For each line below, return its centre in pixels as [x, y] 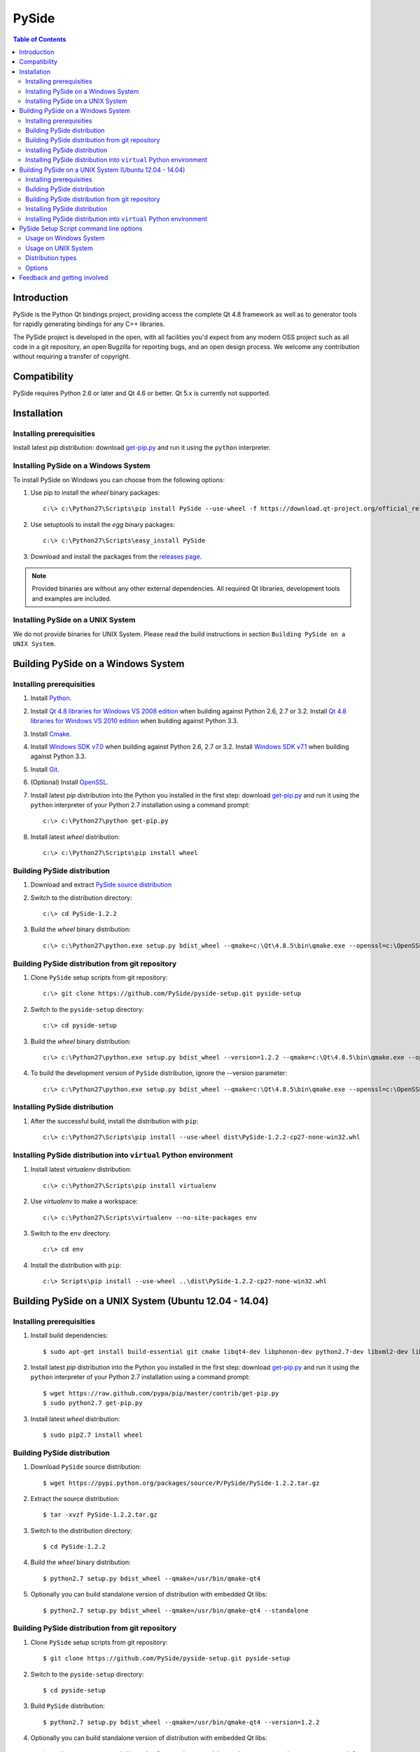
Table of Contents [40, 39]
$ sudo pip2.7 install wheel [93, 1435]
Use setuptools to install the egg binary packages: [103, 524]
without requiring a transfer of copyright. [72, 357]
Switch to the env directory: [71, 1233]
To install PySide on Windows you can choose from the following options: [119, 479]
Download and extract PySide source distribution [101, 885]
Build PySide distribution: [68, 1706]
